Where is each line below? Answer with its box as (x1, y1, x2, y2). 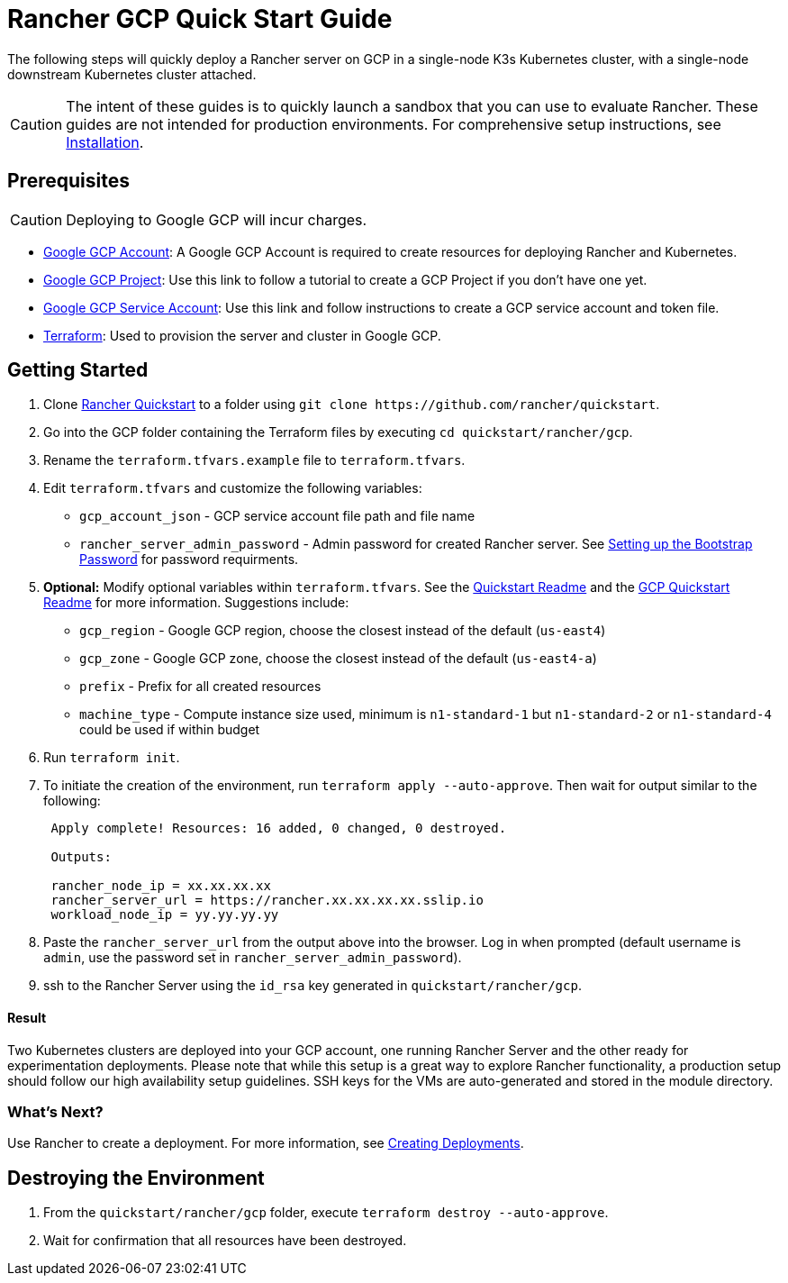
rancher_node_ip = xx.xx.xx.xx (50, 878, 271, 894)
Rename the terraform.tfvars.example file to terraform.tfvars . (43, 452, 466, 469)
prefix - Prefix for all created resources (79, 678, 322, 695)
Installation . (66, 132, 144, 151)
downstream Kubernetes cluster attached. (7, 66, 257, 82)
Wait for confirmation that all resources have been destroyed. (43, 1233, 407, 1249)
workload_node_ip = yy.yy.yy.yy (50, 907, 279, 923)
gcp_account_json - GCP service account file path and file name (79, 508, 476, 524)
